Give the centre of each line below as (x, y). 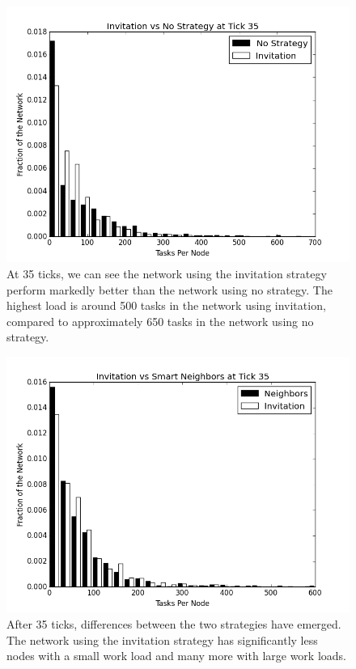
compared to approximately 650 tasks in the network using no (160, 321)
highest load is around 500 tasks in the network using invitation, (166, 305)
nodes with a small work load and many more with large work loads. (176, 656)
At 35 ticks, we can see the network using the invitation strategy (167, 273)
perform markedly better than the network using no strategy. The (170, 289)
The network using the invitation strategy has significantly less (162, 639)
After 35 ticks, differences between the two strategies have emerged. (174, 623)
